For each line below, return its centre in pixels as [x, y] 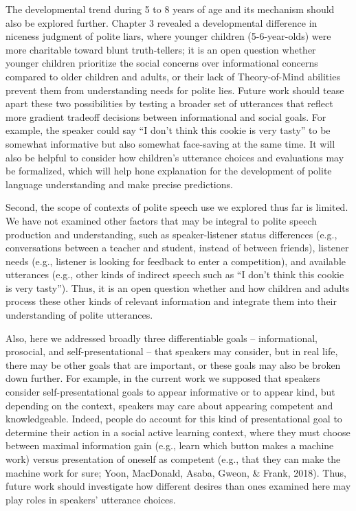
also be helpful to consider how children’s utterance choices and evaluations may [175, 157]
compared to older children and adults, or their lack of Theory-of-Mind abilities [173, 76]
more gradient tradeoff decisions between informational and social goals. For [166, 116]
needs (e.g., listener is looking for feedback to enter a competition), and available [176, 261]
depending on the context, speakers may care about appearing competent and [169, 405]
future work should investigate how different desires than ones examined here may [178, 486]
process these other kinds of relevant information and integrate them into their [171, 301]
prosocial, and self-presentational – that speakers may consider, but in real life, [172, 351]
